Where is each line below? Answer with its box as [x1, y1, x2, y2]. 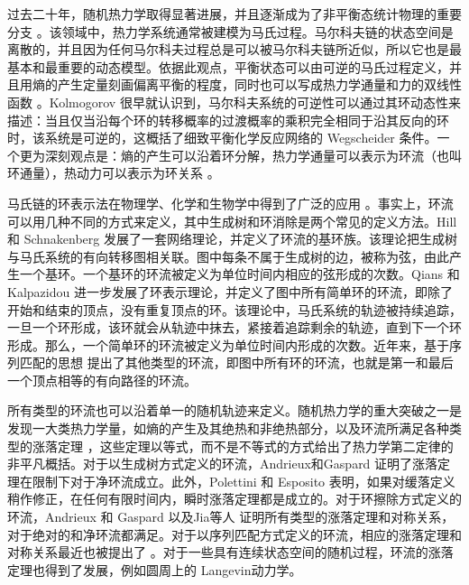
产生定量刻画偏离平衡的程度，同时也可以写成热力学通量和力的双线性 [57, 75, 462, 94]
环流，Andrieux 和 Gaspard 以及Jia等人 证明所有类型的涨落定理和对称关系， [7, 507, 455, 526]
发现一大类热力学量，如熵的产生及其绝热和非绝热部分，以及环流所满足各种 [7, 419, 449, 438]
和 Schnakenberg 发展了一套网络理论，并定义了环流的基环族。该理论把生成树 [7, 229, 457, 248]
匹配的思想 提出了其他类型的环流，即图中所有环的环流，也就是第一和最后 [19, 353, 454, 372]
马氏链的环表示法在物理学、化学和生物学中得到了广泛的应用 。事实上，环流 [7, 193, 454, 212]
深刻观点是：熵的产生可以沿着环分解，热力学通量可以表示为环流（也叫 [44, 145, 462, 164]
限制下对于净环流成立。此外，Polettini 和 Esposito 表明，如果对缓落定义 [32, 471, 455, 490]
